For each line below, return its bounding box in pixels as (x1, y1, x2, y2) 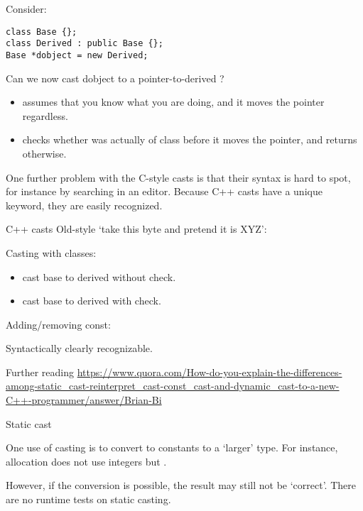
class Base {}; (6, 26, 77, 37)
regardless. (22, 108, 68, 123)
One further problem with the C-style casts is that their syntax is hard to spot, (6, 170, 351, 185)
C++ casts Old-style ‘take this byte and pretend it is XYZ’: (6, 221, 267, 236)
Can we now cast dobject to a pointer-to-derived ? (6, 70, 224, 85)
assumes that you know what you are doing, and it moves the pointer (22, 94, 325, 109)
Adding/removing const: (6, 317, 111, 331)
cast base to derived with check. (22, 293, 161, 308)
